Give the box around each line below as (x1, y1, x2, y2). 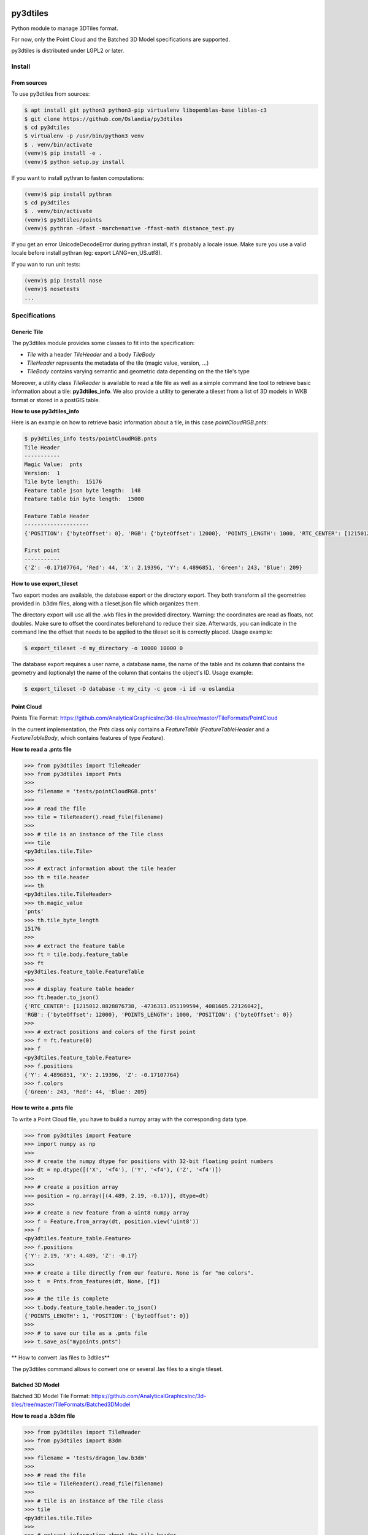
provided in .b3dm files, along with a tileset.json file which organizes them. (11, 599, 201, 607)
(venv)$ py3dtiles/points (24, 216, 102, 223)
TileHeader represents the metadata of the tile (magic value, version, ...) (26, 359, 209, 367)
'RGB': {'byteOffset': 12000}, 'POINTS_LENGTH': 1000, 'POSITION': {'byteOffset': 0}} (24, 1011, 293, 1018)
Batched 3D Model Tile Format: (11, 1392, 90, 1399)
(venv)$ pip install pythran (24, 190, 112, 198)
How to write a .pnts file (11, 1104, 74, 1111)
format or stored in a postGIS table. (11, 396, 101, 403)
